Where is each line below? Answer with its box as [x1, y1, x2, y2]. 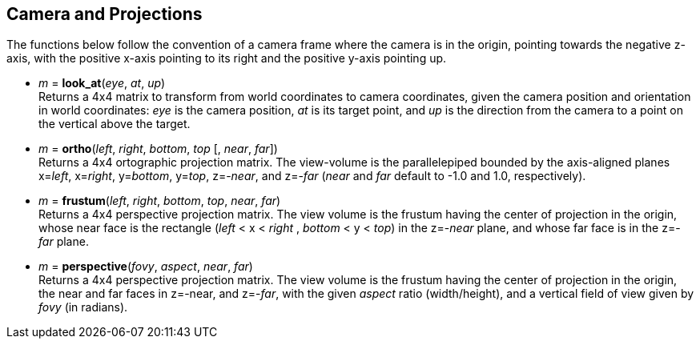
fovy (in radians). [38, 300, 128, 315]
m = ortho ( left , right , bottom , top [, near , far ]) [38, 142, 278, 156]
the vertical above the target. [38, 117, 191, 131]
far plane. [38, 235, 89, 249]
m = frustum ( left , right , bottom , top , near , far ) [38, 194, 281, 208]
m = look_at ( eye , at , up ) [38, 76, 166, 90]
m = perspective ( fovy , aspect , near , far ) [38, 259, 253, 274]
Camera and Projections [6, 4, 203, 24]
